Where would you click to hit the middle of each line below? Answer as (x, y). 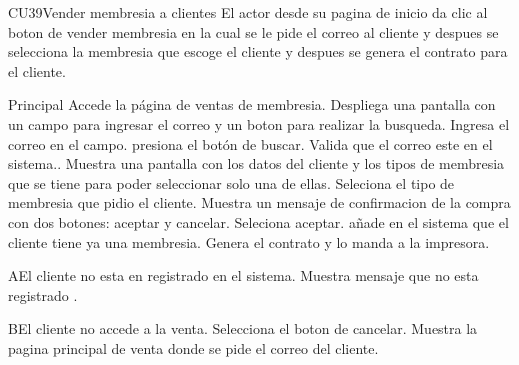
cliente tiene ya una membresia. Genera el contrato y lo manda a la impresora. (249, 241)
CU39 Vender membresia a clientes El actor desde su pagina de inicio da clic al (248, 12)
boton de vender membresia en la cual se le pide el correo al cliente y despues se (253, 31)
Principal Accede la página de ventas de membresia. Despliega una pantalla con (252, 104)
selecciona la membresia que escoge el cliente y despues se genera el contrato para (258, 51)
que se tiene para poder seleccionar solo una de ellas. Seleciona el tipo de (231, 182)
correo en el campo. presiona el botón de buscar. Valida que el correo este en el (250, 143)
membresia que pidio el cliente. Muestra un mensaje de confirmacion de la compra (259, 202)
